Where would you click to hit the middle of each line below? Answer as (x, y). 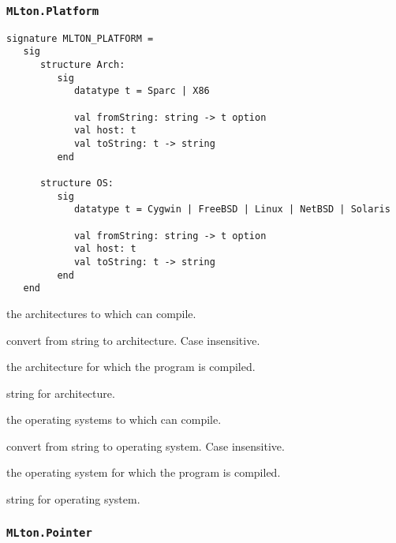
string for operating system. (73, 499)
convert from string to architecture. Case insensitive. (133, 340)
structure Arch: (82, 65)
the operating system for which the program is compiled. (144, 472)
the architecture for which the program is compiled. (131, 367)
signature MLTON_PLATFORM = (80, 38)
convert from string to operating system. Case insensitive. (146, 446)
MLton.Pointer (49, 532)
